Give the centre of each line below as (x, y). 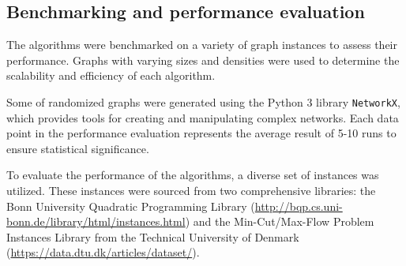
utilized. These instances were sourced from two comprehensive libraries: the (191, 191)
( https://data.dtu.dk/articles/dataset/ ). (103, 252)
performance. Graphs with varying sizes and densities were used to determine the (203, 60)
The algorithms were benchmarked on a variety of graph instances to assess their (202, 45)
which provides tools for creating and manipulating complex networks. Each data (203, 117)
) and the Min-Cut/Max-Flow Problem (280, 221)
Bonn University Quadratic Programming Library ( (131, 206)
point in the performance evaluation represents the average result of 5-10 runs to (201, 133)
